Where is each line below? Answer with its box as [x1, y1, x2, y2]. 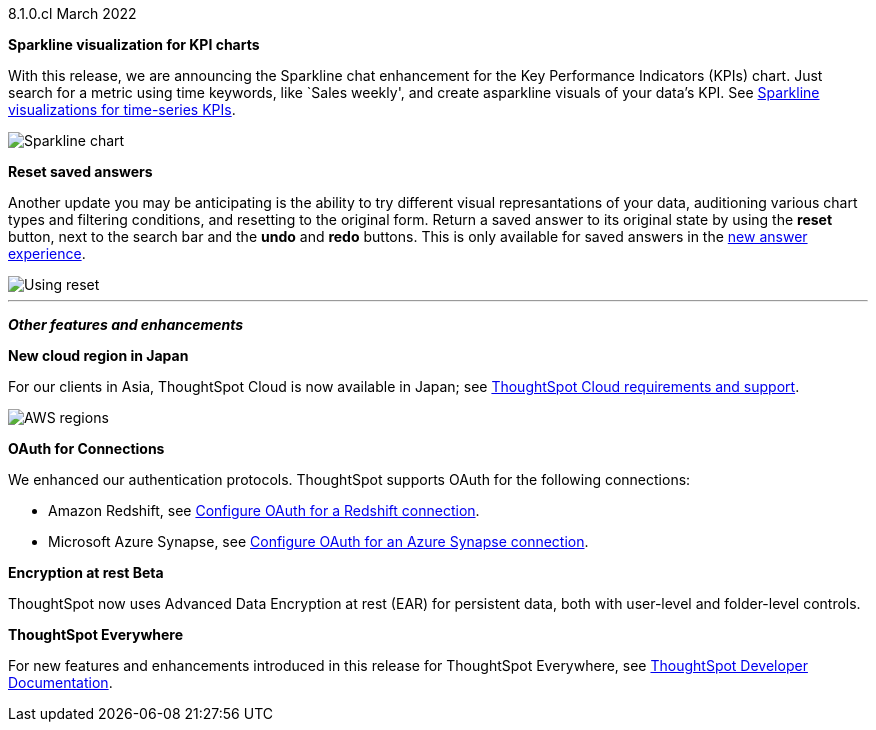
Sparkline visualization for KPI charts [8, 36, 260, 53]
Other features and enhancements [8, 316, 244, 333]
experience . [8, 245, 86, 262]
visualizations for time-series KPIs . [8, 101, 236, 118]
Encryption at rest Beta [8, 564, 164, 581]
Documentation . [8, 674, 113, 691]
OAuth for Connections [8, 440, 165, 457]
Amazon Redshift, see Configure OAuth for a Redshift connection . [48, 502, 480, 519]
